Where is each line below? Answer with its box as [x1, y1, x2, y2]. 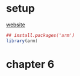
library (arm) [6, 37, 38, 44]
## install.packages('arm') [6, 32, 75, 38]
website [6, 21, 25, 28]
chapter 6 [6, 57, 55, 71]
